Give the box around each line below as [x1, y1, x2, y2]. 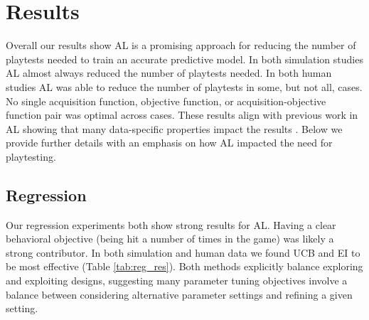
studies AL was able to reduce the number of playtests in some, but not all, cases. [6, 79, 363, 94]
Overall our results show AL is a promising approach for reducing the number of [6, 38, 356, 53]
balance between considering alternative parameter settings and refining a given [6, 287, 353, 302]
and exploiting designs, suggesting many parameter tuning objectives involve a [6, 273, 348, 288]
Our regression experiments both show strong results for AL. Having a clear [6, 217, 336, 232]
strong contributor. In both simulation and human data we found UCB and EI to [6, 245, 360, 260]
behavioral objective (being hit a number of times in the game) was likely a [6, 231, 334, 246]
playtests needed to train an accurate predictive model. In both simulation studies [6, 51, 363, 66]
